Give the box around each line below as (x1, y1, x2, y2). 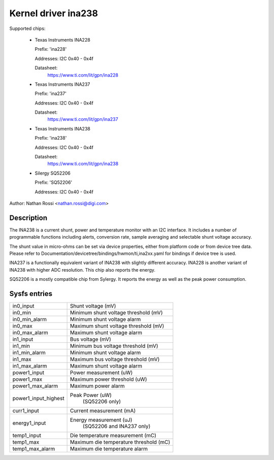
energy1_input (12, 419, 46, 426)
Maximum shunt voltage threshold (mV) (70, 322, 164, 330)
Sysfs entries (9, 289, 53, 298)
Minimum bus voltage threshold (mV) (70, 343, 158, 350)
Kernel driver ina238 (9, 8, 98, 19)
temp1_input (12, 432, 42, 439)
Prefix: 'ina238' (35, 135, 67, 141)
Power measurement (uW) (70, 369, 133, 376)
